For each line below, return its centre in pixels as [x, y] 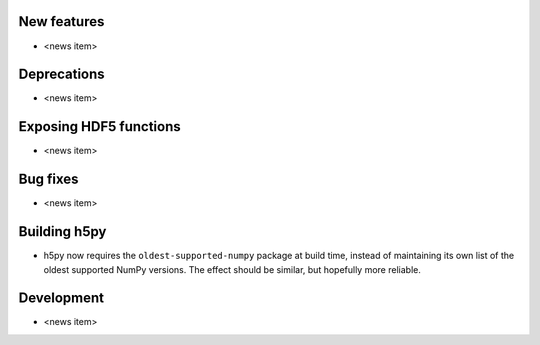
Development [61, 298]
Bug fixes [48, 179]
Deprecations [61, 74]
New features [61, 21]
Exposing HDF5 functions [99, 126]
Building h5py [62, 231]
